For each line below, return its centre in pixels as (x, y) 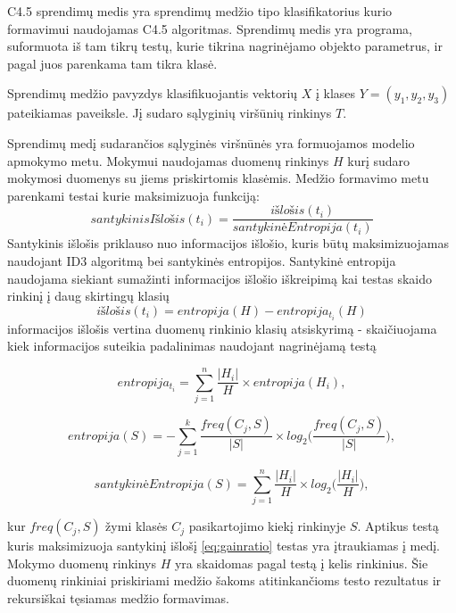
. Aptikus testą (398, 526)
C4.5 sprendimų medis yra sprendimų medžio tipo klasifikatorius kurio (200, 11)
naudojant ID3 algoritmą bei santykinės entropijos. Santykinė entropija (202, 261)
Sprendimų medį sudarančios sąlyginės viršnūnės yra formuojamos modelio (211, 142)
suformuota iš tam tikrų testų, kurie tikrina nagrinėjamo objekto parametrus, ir (225, 46)
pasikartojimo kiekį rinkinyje (267, 526)
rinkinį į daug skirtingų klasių (88, 296)
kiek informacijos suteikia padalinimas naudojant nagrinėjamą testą (192, 346)
